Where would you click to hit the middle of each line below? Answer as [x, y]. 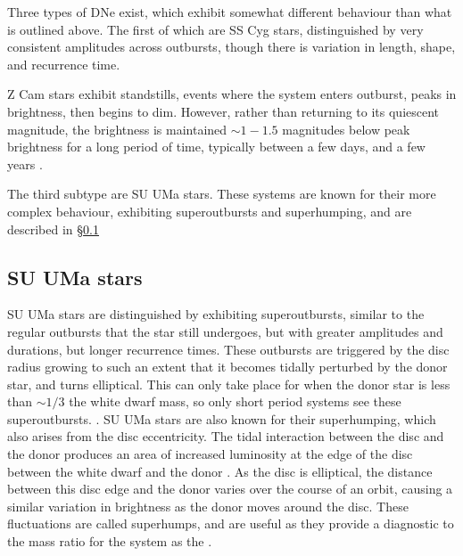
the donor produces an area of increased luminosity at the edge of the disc [210, 454]
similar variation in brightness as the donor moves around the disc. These [208, 506]
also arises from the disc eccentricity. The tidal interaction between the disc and [226, 436]
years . [25, 164]
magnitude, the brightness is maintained [117, 129]
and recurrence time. [64, 64]
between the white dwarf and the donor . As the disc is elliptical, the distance [220, 471]
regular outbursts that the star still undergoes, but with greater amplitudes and [225, 331]
